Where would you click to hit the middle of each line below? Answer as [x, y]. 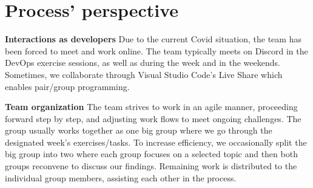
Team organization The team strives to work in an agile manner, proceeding [151, 107]
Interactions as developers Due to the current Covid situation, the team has [153, 39]
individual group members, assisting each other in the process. [121, 177]
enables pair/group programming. [67, 86]
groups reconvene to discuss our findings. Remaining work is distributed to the [151, 166]
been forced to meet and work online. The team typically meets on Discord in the [156, 50]
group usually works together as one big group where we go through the [139, 130]
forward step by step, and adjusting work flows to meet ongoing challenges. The [153, 118]
